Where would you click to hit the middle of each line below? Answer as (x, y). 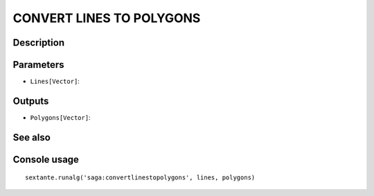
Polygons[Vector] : (60, 117)
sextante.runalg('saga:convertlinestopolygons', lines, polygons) (140, 178)
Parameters (38, 65)
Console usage (46, 159)
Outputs (31, 101)
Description (39, 43)
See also (32, 137)
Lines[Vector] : (55, 81)
